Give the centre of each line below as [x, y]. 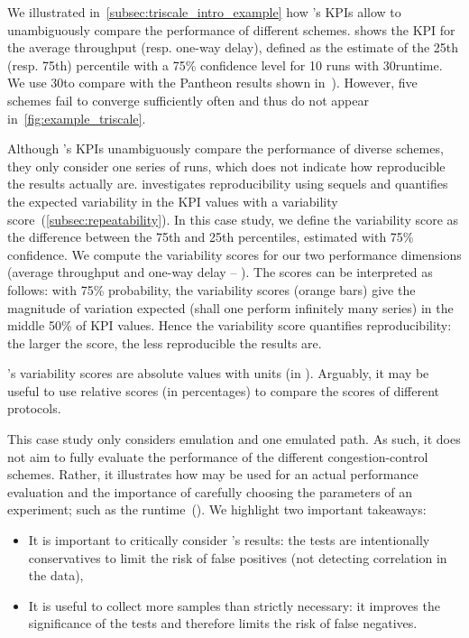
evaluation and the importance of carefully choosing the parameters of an [210, 491]
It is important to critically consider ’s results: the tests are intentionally [229, 540]
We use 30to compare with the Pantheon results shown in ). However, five [212, 83]
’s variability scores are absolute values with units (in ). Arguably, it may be [218, 373]
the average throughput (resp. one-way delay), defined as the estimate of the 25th [233, 47]
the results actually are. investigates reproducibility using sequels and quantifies [228, 184]
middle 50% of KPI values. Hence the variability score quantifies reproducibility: [230, 325]
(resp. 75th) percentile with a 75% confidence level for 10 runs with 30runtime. [225, 65]
